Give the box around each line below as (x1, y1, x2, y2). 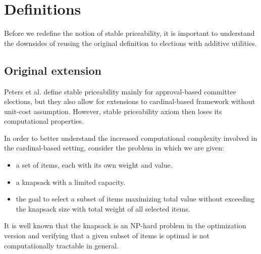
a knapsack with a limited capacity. (16, 176, 126, 187)
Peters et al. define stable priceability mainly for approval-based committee (4, 86, 236, 96)
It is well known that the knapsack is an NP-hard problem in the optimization (4, 220, 246, 231)
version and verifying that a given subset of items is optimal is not (4, 230, 210, 241)
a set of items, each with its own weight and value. (16, 160, 173, 170)
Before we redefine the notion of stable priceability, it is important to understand (4, 28, 255, 38)
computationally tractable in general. (4, 240, 119, 250)
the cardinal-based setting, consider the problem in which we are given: (4, 142, 224, 153)
